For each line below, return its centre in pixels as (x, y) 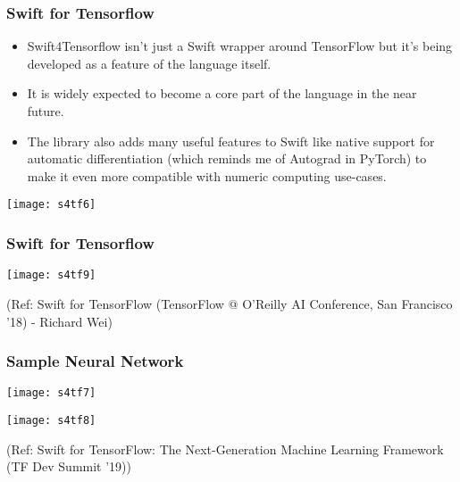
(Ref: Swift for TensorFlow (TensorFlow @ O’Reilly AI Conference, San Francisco (230, 303)
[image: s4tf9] (51, 275)
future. (46, 111)
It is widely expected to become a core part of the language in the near (222, 93)
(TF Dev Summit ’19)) (69, 466)
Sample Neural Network (95, 361)
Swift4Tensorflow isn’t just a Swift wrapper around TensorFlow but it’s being (240, 46)
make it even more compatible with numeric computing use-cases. (207, 175)
